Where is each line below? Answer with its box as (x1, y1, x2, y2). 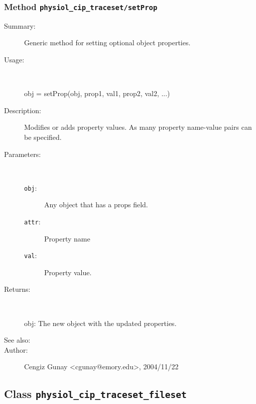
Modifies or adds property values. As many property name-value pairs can (24, 122, 252, 132)
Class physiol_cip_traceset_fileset (4, 386, 187, 401)
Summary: (4, 20, 36, 31)
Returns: (4, 284, 31, 294)
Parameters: (4, 148, 41, 159)
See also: (4, 335, 31, 345)
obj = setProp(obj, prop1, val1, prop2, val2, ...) (24, 88, 170, 99)
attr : (24, 216, 41, 226)
